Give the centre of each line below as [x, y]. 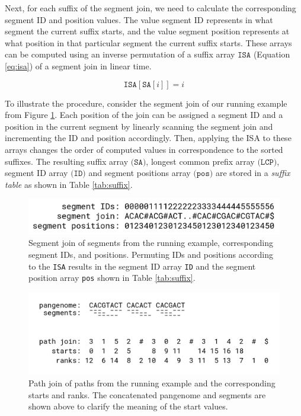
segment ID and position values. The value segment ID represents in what [139, 19]
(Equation [272, 54]
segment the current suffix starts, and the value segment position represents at [147, 31]
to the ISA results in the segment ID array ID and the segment [142, 266]
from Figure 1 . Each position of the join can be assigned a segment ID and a [144, 115]
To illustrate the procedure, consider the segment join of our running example [146, 103]
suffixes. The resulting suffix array [67, 161]
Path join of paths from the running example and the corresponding [152, 383]
